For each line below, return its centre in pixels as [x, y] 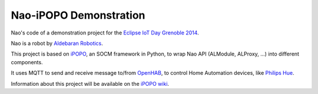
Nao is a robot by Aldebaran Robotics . [57, 43]
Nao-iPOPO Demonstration [78, 15]
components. [27, 62]
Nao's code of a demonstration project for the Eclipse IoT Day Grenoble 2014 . [105, 33]
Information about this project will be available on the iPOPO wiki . [90, 83]
